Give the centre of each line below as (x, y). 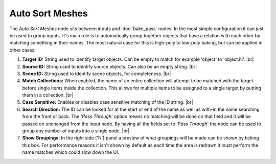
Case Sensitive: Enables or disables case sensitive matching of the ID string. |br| (108, 102)
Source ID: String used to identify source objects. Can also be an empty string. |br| (110, 66)
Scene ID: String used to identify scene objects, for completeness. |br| (97, 74)
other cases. (22, 50)
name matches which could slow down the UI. (71, 152)
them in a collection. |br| (48, 95)
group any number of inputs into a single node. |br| (76, 131)
